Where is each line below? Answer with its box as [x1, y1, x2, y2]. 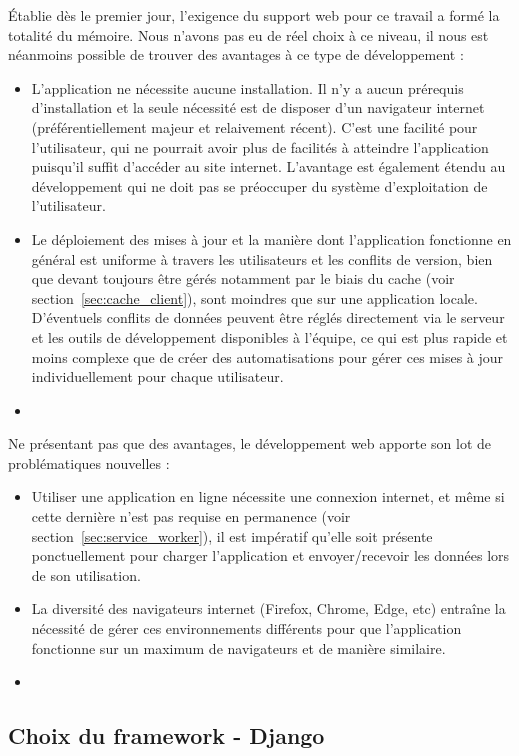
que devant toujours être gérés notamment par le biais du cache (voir [31, 268, 455, 289]
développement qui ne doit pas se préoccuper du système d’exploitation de [31, 175, 488, 196]
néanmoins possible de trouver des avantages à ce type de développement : [8, 44, 464, 65]
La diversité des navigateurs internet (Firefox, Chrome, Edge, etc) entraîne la [31, 598, 506, 619]
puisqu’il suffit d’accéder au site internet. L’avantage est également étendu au [31, 156, 506, 177]
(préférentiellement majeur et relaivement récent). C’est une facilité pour [31, 116, 478, 137]
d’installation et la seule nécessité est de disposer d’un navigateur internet [31, 97, 485, 118]
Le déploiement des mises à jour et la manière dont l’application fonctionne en [31, 228, 512, 249]
